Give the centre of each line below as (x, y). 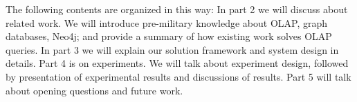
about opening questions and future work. (94, 90)
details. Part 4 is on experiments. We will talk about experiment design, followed (177, 63)
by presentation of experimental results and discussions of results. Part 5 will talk (178, 76)
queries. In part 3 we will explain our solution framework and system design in (172, 49)
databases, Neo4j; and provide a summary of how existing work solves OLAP (169, 36)
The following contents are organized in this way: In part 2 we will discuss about (177, 9)
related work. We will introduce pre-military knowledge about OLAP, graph (167, 22)
